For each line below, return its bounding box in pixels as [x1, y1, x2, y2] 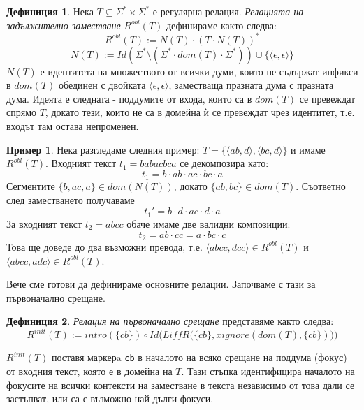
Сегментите [6, 179, 55, 193]
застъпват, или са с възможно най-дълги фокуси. [6, 391, 214, 406]
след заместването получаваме [6, 192, 135, 207]
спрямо [6, 105, 37, 119]
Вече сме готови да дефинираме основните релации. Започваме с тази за [6, 277, 316, 291]
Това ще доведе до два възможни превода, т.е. [6, 239, 203, 254]
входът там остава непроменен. [6, 119, 139, 133]
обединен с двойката [58, 78, 146, 92]
